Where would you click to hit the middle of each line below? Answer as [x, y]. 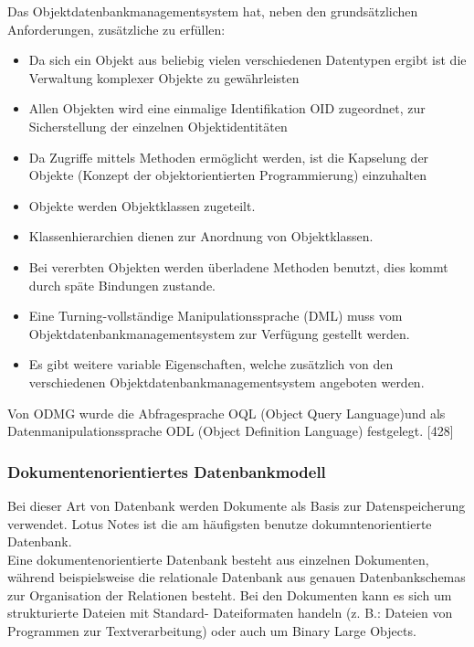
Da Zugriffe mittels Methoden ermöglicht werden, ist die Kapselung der [229, 157]
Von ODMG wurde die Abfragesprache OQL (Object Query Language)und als [226, 413]
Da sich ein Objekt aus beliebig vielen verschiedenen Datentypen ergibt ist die [248, 60]
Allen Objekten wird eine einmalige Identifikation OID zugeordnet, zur [227, 108]
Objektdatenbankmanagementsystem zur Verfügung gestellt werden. [219, 333]
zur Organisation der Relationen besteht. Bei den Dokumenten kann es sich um [230, 594]
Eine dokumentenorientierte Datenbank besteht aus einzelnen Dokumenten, [218, 559]
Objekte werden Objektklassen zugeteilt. [142, 205]
